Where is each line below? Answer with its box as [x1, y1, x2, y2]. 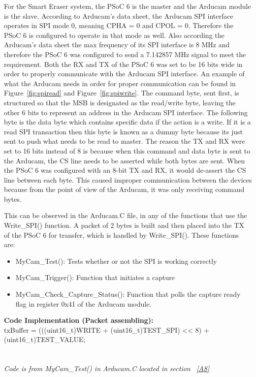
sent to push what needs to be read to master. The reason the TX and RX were [4, 136, 245, 146]
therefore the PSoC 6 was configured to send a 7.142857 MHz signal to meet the [4, 49, 246, 59]
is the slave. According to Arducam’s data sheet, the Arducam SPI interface [4, 10, 233, 21]
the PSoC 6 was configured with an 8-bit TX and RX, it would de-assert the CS [4, 165, 246, 175]
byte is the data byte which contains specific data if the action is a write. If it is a [4, 117, 251, 127]
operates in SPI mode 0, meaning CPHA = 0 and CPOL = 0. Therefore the [4, 20, 234, 31]
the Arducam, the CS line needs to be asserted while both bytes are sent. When [4, 155, 245, 165]
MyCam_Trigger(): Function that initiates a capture [15, 272, 175, 283]
